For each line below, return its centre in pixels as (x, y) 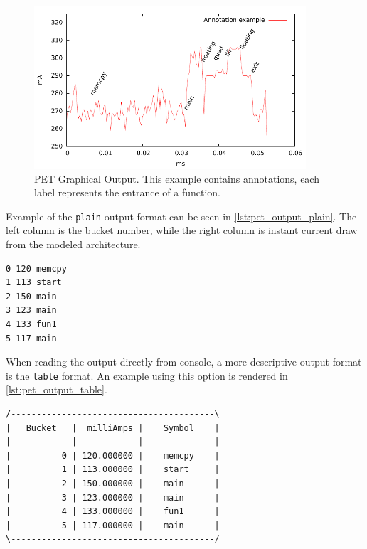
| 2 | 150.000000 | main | (113, 483)
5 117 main (31, 338)
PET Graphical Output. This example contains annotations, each (177, 178)
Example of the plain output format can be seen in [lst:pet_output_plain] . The (181, 216)
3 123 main (31, 310)
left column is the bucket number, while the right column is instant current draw (182, 230)
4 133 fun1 (31, 324)
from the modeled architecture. (73, 244)
